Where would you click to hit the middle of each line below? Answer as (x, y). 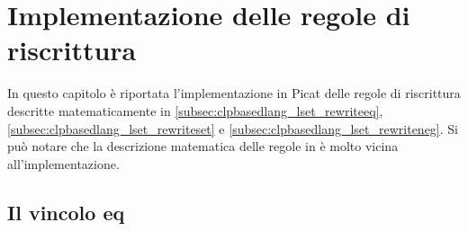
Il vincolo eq (66, 212)
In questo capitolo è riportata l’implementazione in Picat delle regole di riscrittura (234, 93)
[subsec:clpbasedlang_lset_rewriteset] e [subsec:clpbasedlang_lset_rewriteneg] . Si (233, 128)
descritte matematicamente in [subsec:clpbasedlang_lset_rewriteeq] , (195, 110)
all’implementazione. (63, 163)
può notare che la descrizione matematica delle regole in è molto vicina (203, 146)
